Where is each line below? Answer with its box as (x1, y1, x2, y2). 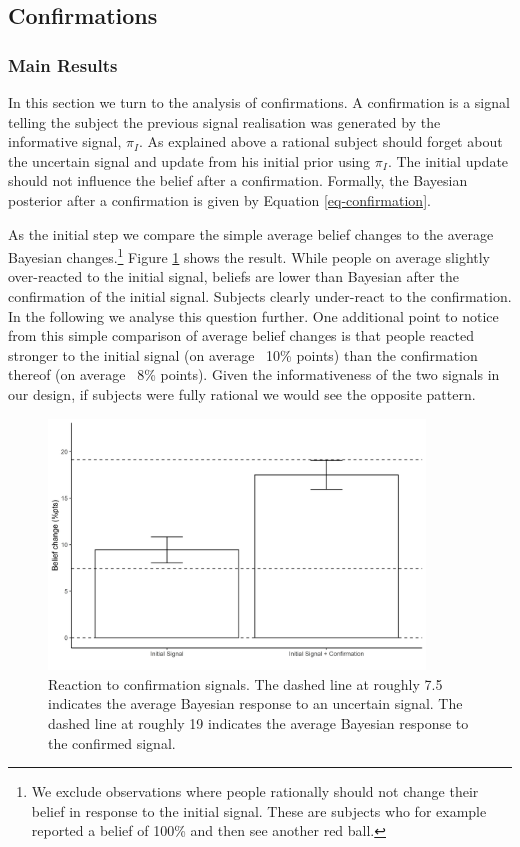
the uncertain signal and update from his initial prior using (8, 150, 371, 171)
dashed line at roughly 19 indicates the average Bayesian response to (48, 713, 469, 734)
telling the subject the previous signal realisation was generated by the (8, 111, 441, 132)
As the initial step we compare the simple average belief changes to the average (8, 223, 494, 244)
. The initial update (387, 150, 509, 171)
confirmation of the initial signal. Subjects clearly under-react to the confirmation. (8, 286, 512, 306)
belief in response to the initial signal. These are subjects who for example (31, 800, 487, 821)
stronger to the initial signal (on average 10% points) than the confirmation (8, 344, 478, 365)
